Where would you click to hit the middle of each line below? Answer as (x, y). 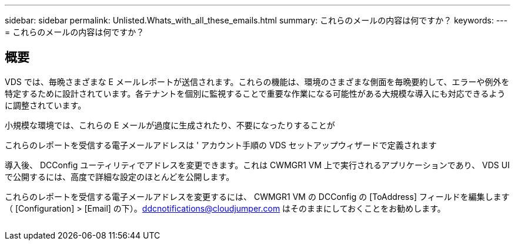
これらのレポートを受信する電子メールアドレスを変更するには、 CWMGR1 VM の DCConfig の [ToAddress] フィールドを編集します (257, 196)
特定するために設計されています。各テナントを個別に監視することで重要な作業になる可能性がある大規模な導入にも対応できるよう (255, 93)
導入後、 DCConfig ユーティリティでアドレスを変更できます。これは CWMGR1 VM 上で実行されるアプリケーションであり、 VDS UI (257, 165)
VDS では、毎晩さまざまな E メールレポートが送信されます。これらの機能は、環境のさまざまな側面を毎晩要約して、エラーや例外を (257, 81)
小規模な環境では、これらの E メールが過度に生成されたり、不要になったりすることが (170, 125)
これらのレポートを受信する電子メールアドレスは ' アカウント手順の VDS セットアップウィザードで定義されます (221, 145)
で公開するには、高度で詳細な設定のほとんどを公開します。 (120, 176)
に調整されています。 (46, 105)
